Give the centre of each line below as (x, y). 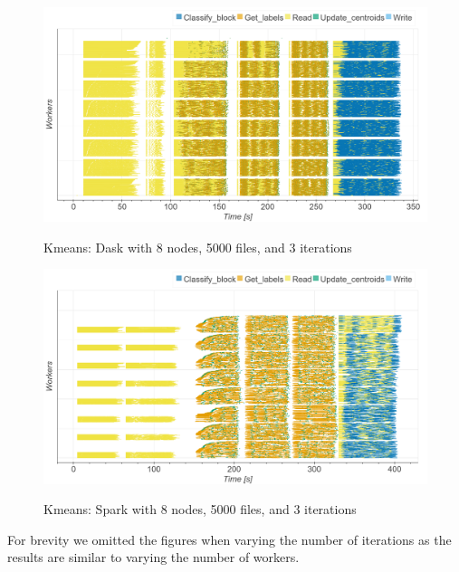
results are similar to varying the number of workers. (153, 557)
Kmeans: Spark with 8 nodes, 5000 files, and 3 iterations (200, 509)
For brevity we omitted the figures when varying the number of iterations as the (229, 539)
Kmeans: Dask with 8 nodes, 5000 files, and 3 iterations (198, 247)
